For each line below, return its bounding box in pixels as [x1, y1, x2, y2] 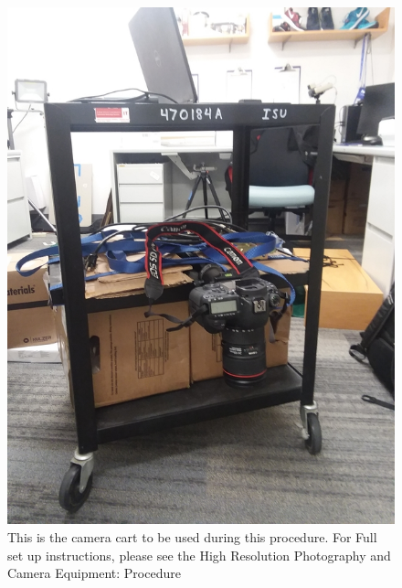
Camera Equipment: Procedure [7, 563, 181, 583]
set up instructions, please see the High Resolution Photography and [7, 545, 391, 564]
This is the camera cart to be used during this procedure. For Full [7, 527, 377, 546]
